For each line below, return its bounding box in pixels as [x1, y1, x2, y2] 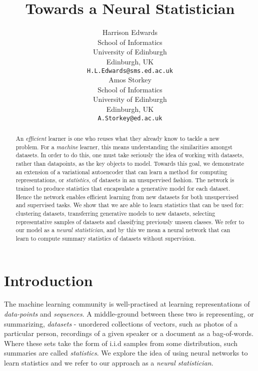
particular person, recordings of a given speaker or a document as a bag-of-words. [4, 328, 253, 339]
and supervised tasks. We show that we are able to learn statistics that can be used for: [15, 201, 244, 209]
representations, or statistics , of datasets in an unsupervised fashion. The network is [15, 176, 234, 184]
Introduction [4, 270, 93, 290]
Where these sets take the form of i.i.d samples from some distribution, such [4, 338, 238, 348]
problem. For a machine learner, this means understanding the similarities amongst [15, 142, 232, 151]
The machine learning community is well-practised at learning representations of [4, 299, 250, 309]
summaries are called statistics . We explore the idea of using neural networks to [4, 348, 248, 358]
